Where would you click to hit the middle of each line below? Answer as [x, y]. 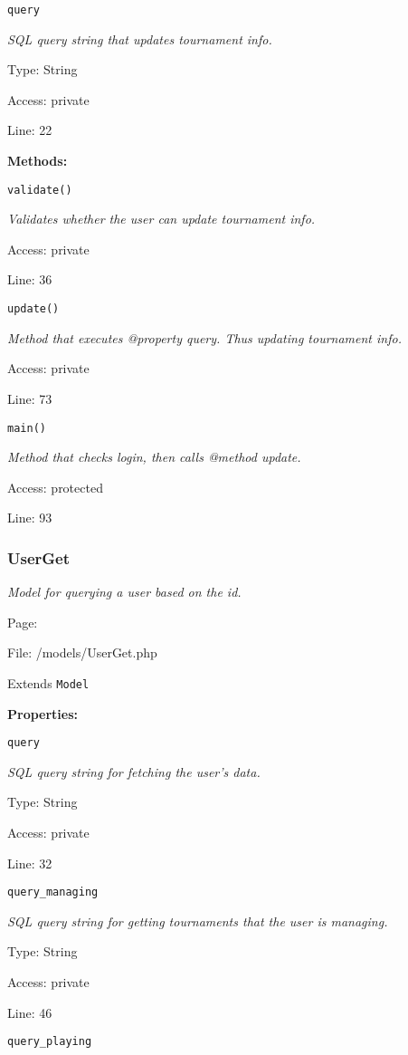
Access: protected [55, 487]
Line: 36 [30, 279]
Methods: [38, 161]
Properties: [43, 713]
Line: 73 [30, 398]
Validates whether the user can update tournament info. [161, 219]
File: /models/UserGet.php [82, 652]
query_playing [50, 1042]
